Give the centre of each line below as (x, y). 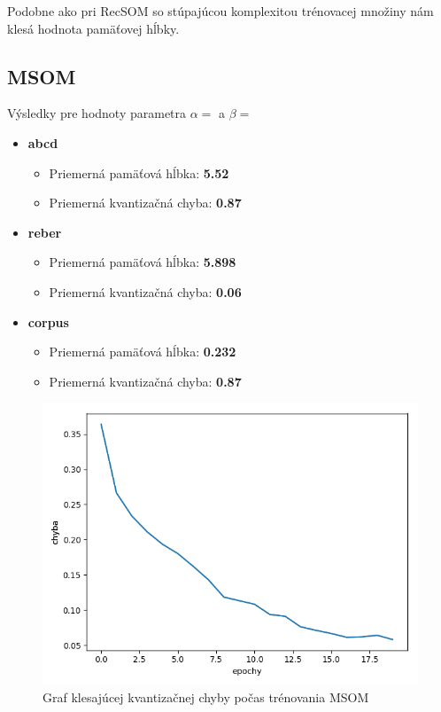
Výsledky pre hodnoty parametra (97, 113)
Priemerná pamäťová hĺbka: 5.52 (139, 172)
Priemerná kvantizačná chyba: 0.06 (145, 291)
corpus (48, 321)
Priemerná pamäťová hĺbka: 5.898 (143, 262)
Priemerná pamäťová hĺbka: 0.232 (143, 352)
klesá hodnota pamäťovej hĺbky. (93, 28)
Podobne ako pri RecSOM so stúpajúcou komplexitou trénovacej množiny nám (220, 11)
